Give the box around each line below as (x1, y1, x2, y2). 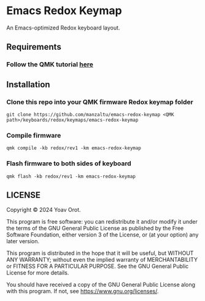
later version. (6, 238, 40, 245)
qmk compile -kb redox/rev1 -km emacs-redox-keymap (6, 145, 141, 151)
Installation (6, 79, 50, 90)
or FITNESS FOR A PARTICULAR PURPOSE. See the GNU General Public (6, 262, 189, 270)
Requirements (6, 42, 61, 52)
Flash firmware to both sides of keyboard (6, 159, 132, 168)
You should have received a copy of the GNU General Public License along (6, 281, 195, 289)
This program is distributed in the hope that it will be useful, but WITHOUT (6, 249, 194, 257)
